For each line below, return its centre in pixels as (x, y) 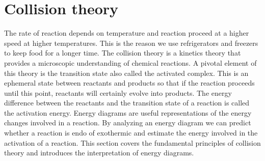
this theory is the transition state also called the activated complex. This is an (126, 73)
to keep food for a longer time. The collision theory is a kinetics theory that (123, 53)
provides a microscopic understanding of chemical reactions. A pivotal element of (130, 62)
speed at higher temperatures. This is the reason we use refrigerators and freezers (131, 43)
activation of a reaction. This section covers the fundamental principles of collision (132, 142)
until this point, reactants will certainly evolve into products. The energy (118, 92)
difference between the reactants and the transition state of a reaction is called (127, 103)
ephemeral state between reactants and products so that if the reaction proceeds (129, 83)
